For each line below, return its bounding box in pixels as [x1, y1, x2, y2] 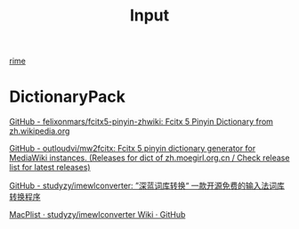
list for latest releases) [9, 162, 91, 173]
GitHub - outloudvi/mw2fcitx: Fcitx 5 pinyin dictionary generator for [9, 143, 256, 154]
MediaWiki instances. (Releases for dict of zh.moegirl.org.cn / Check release [9, 152, 290, 163]
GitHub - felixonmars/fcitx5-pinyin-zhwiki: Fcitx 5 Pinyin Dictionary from [9, 117, 274, 127]
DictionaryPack [9, 86, 126, 107]
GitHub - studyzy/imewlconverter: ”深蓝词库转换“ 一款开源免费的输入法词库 [9, 180, 285, 192]
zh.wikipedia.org [9, 126, 70, 136]
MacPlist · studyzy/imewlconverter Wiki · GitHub [9, 209, 186, 220]
